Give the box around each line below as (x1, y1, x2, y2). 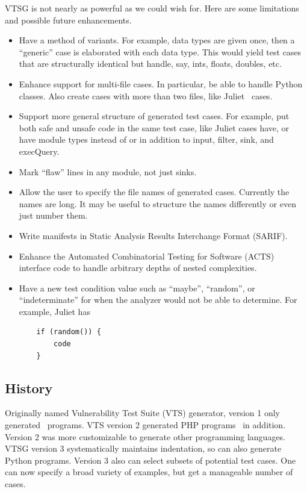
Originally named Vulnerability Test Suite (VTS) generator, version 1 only (5, 406, 280, 419)
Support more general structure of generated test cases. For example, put (19, 110, 290, 122)
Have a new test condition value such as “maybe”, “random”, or (19, 281, 255, 294)
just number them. (19, 209, 88, 222)
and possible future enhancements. (5, 13, 132, 26)
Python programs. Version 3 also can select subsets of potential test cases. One (5, 453, 296, 466)
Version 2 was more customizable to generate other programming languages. (5, 430, 286, 443)
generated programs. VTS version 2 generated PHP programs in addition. (5, 419, 286, 431)
